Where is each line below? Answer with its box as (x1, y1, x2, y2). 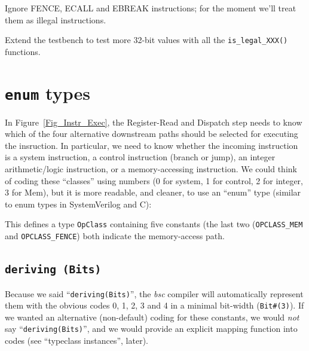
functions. (5, 45, 41, 57)
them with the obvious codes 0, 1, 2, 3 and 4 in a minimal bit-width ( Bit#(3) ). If (5, 299, 304, 312)
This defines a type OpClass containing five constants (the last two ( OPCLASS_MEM (5, 218, 303, 230)
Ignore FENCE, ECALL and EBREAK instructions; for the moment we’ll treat (5, 2, 296, 14)
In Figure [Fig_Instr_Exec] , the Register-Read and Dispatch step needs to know (5, 115, 302, 128)
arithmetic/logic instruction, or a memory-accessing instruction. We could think (5, 163, 297, 175)
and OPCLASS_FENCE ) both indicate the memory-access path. (5, 230, 225, 242)
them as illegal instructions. (5, 13, 106, 26)
